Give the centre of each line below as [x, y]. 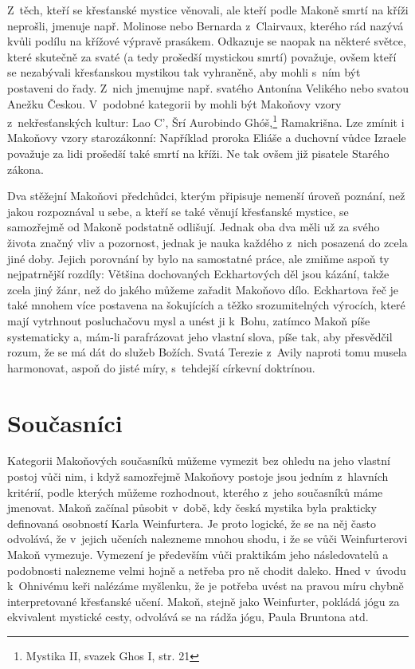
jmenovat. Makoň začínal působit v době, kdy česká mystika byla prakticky [192, 508]
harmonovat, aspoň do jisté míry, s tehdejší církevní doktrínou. [161, 367]
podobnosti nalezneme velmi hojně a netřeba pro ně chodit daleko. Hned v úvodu [207, 570]
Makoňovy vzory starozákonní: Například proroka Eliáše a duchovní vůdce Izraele [207, 138]
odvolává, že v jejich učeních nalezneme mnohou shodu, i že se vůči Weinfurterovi [207, 539]
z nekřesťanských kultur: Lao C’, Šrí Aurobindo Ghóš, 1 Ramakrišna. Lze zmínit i [206, 121]
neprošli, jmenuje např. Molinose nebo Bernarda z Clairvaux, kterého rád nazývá [206, 25]
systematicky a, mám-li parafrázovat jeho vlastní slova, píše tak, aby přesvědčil [200, 336]
